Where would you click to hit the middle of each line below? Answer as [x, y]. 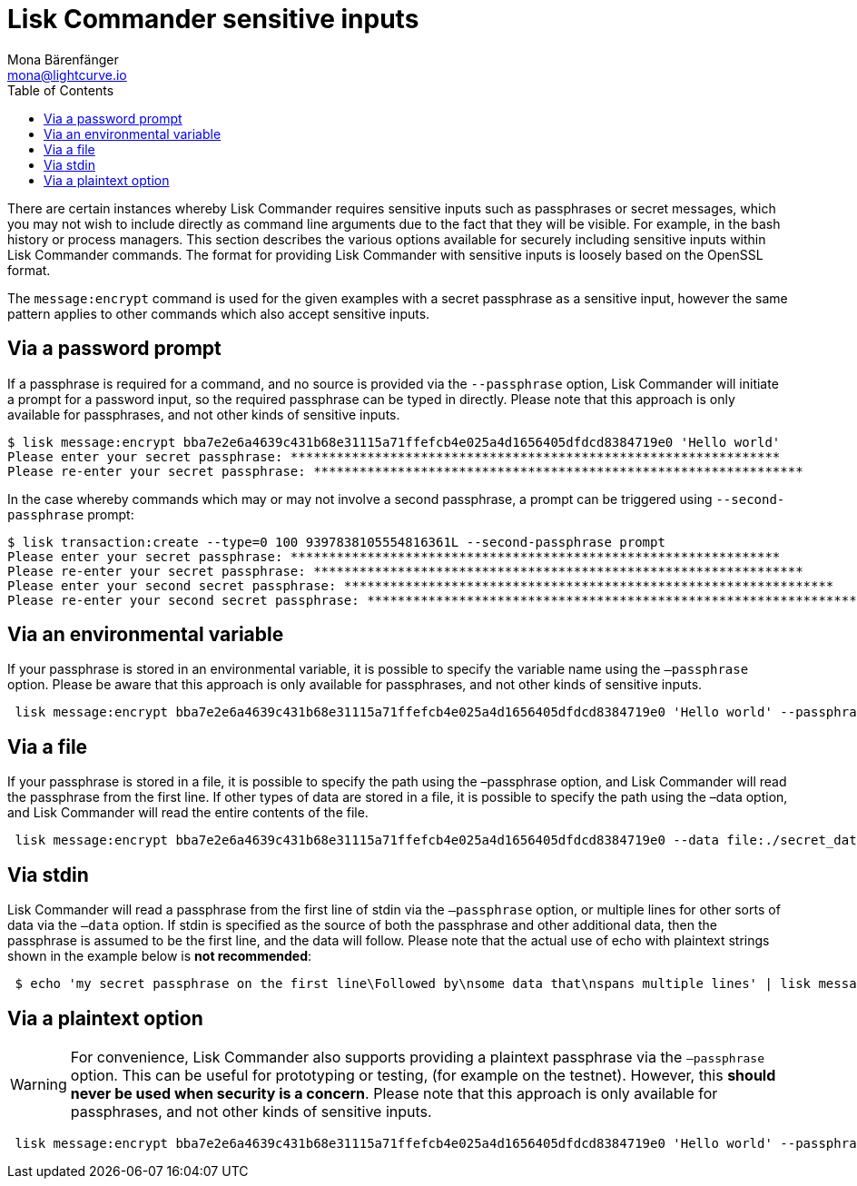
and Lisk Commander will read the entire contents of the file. [188, 813]
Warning [39, 1084]
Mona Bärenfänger [63, 59]
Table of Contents [61, 90]
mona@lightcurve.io [67, 74]
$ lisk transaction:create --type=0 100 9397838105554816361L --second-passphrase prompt [336, 542]
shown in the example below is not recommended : [160, 956]
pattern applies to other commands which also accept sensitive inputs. [219, 313]
